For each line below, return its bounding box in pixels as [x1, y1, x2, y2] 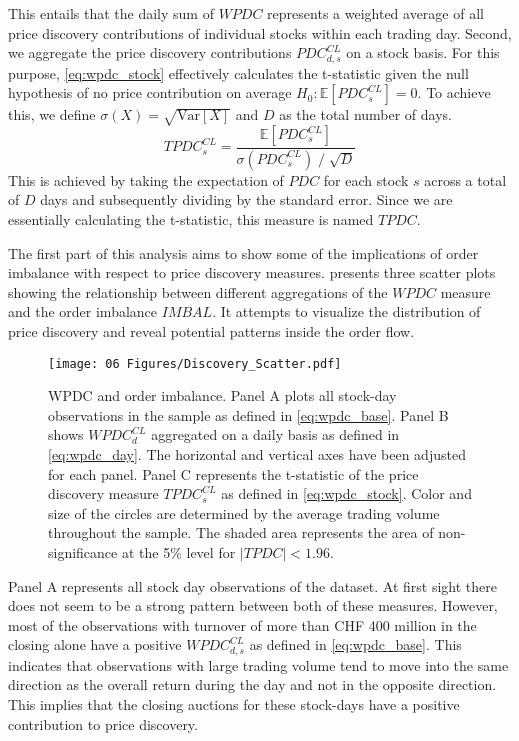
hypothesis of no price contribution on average [8, 82, 292, 103]
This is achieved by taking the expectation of [8, 169, 284, 190]
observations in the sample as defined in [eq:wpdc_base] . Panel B [48, 404, 449, 425]
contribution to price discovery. [8, 713, 198, 734]
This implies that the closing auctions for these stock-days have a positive [8, 694, 460, 715]
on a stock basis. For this [346, 42, 500, 63]
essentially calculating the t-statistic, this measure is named [8, 209, 374, 230]
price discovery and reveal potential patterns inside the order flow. [8, 321, 415, 342]
